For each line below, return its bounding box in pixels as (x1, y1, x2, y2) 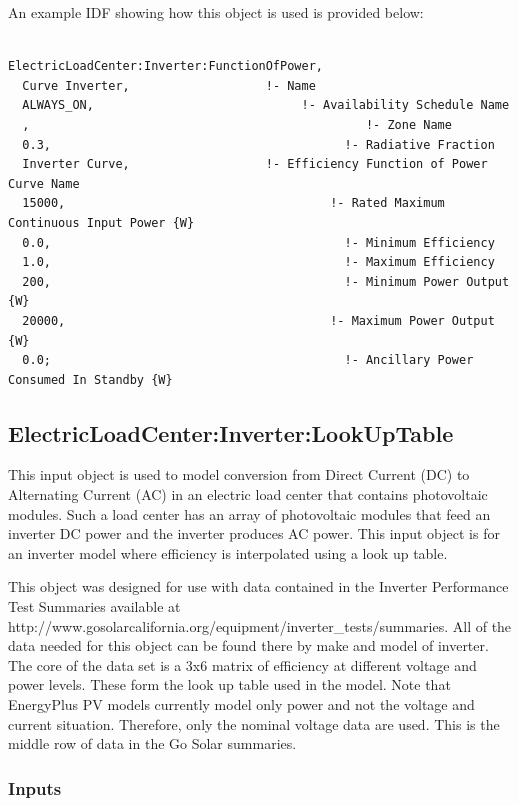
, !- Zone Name (22, 117, 452, 132)
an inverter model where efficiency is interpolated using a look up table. (8, 542, 448, 563)
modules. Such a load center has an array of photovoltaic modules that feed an (8, 503, 491, 524)
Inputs (8, 775, 62, 800)
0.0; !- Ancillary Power (22, 353, 474, 368)
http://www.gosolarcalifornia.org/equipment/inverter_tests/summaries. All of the (8, 615, 512, 636)
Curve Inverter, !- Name (22, 78, 316, 93)
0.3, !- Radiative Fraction (22, 137, 495, 152)
